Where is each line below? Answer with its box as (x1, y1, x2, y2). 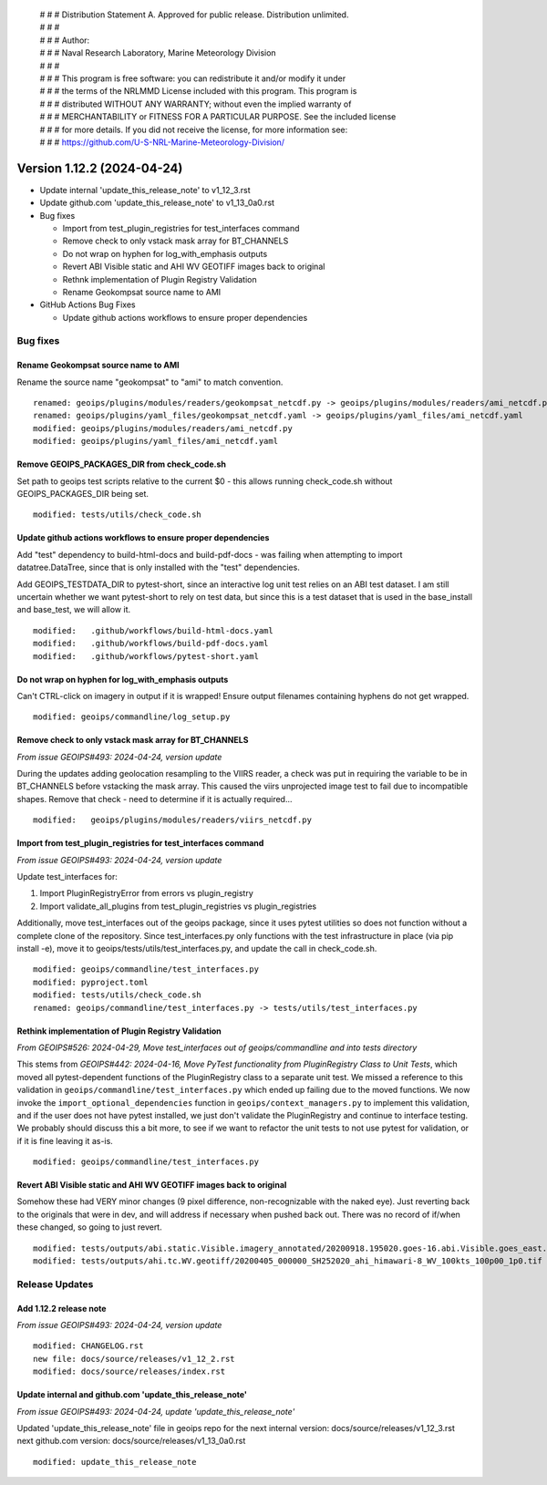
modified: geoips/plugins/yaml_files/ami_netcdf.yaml (33, 436, 278, 447)
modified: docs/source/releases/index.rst (33, 1366, 226, 1377)
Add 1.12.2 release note (16, 1303, 107, 1314)
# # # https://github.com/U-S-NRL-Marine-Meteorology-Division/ (39, 137, 285, 148)
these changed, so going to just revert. (16, 1222, 163, 1232)
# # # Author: (39, 35, 90, 46)
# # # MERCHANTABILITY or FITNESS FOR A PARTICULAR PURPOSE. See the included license (39, 111, 397, 122)
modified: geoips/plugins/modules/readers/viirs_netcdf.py (33, 815, 312, 825)
